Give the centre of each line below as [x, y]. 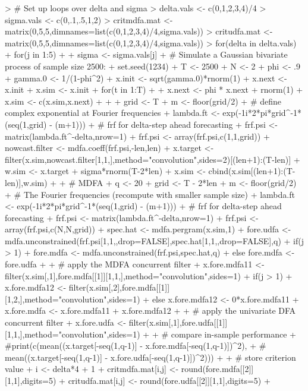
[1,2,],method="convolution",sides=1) [73, 299]
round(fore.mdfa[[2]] [217, 369]
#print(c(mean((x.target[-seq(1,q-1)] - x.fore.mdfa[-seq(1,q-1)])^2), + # [136, 346]
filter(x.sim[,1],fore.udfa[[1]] [178, 322]
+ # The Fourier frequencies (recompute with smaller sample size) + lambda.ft [150, 194]
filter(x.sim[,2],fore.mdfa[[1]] [119, 287]
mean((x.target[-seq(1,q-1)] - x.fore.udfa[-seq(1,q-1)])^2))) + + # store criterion [150, 357]
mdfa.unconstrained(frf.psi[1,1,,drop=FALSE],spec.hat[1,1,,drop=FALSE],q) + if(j [155, 240]
